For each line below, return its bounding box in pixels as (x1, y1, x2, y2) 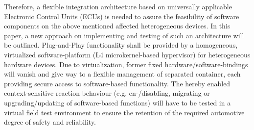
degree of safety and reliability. (4, 117, 96, 127)
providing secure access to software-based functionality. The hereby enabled (4, 78, 231, 88)
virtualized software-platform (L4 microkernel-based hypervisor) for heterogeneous (4, 49, 251, 59)
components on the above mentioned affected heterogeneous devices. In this (4, 21, 231, 31)
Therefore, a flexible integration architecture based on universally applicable (4, 1, 232, 11)
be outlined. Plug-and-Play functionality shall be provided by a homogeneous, (4, 40, 238, 50)
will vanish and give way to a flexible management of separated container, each (4, 69, 241, 79)
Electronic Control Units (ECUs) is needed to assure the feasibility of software (4, 11, 239, 21)
